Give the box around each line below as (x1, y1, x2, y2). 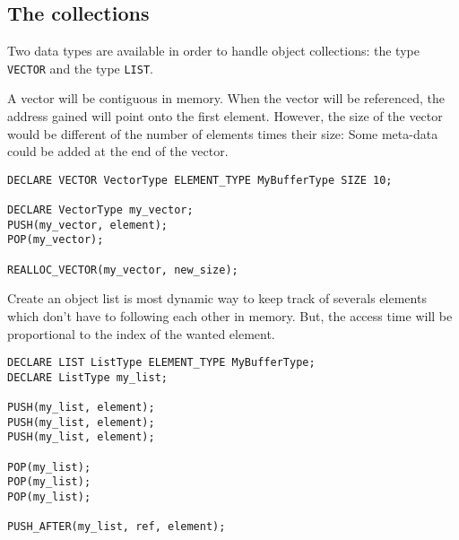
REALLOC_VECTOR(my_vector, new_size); (7, 263, 238, 276)
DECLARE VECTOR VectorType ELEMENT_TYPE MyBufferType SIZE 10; (7, 173, 393, 187)
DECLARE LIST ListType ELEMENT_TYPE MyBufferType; (7, 356, 316, 370)
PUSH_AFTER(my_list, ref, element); (7, 520, 226, 534)
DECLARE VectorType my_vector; (7, 204, 194, 217)
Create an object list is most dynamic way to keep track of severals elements (7, 289, 427, 308)
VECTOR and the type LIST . (7, 58, 153, 77)
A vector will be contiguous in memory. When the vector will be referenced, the (7, 89, 445, 108)
